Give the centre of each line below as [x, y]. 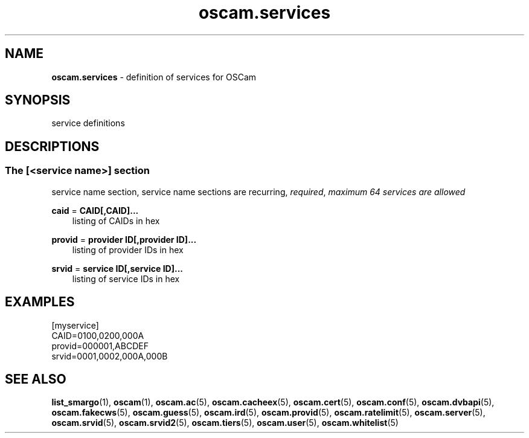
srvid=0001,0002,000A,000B [110, 356]
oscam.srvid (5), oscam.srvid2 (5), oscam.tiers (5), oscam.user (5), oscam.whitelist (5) [225, 423]
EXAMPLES [40, 302]
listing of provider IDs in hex [128, 250]
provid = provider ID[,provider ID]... [124, 239]
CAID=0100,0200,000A [98, 335]
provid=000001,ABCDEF [100, 346]
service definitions [88, 123]
